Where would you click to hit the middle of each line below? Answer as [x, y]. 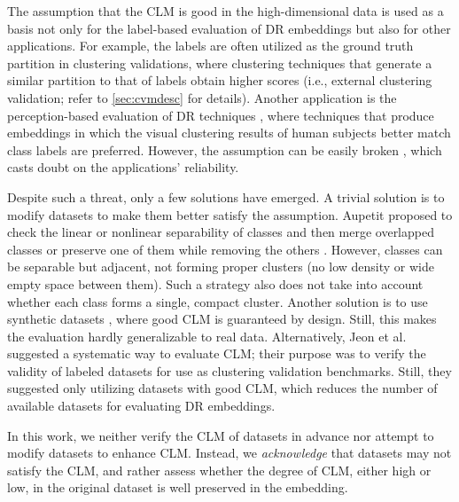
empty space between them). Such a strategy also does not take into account [215, 283]
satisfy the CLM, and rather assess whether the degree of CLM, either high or [219, 470]
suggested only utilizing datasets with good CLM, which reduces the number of [222, 388]
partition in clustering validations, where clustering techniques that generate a [220, 63]
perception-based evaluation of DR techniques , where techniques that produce [221, 115]
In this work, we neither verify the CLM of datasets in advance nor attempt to [221, 435]
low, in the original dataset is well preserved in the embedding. [178, 487]
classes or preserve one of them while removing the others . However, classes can [225, 249]
